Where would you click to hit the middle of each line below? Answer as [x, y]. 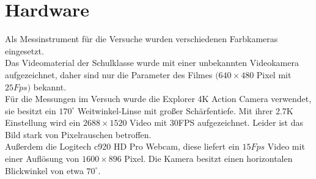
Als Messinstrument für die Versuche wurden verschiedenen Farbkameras [141, 39]
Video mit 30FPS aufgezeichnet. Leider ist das [216, 122]
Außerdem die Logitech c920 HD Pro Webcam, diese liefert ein [122, 146]
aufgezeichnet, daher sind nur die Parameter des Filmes [109, 74]
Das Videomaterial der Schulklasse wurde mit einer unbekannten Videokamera [152, 63]
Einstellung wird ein [43, 122]
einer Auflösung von [42, 159]
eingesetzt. [24, 50]
